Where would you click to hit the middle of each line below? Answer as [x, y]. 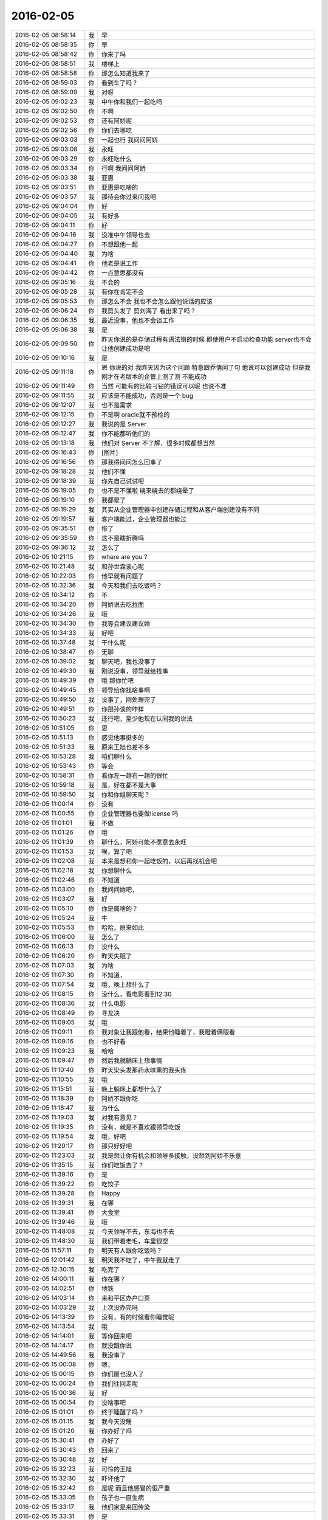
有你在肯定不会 [123, 292]
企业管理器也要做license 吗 [140, 814]
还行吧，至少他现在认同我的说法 [147, 719]
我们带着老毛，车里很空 [135, 1241]
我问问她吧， [120, 890]
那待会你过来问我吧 [129, 196]
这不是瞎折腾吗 [123, 538]
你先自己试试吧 [123, 481]
